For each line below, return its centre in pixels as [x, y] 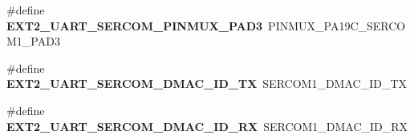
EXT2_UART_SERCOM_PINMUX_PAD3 [135, 25]
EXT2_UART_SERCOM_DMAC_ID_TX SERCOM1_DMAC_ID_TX [207, 83]
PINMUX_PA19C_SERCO [337, 25]
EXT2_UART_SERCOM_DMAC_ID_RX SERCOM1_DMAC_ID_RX [207, 126]
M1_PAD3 [33, 41]
